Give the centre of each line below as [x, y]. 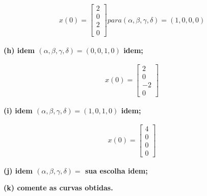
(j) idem [18, 170]
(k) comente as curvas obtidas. [58, 188]
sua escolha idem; [116, 170]
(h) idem [19, 50]
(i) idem [18, 110]
